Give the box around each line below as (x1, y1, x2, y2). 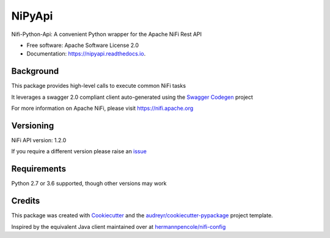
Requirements (11, 164, 67, 174)
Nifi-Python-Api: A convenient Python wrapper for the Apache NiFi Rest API (11, 31, 202, 38)
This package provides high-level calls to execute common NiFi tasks (11, 82, 186, 90)
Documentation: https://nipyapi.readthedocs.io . (26, 50, 146, 57)
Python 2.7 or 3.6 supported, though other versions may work (11, 180, 167, 187)
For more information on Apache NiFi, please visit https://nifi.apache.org (11, 104, 194, 112)
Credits (11, 196, 40, 206)
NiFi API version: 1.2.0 (11, 136, 67, 143)
